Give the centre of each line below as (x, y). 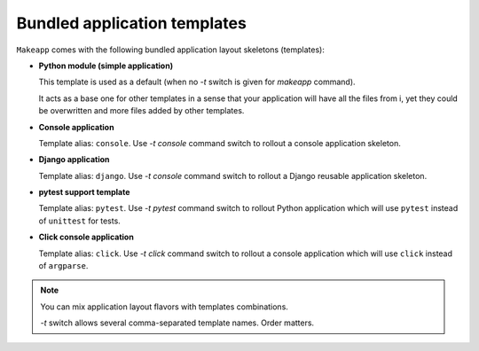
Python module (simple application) (106, 66)
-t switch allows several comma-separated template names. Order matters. (177, 323)
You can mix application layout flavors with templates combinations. (164, 307)
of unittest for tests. (80, 221)
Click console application (86, 237)
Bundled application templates (132, 23)
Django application (74, 160)
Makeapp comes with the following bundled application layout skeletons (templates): (171, 50)
